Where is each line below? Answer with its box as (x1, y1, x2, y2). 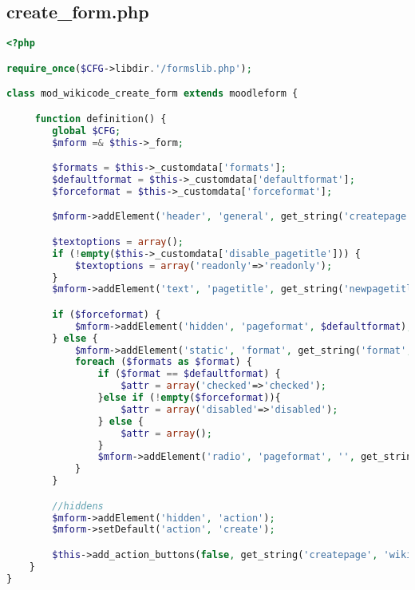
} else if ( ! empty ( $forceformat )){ (97, 392, 281, 404)
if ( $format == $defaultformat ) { (97, 368, 281, 380)
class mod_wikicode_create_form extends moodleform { (6, 88, 298, 100)
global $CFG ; (52, 125, 121, 137)
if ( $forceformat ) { (52, 308, 161, 320)
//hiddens (52, 500, 104, 512)
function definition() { (34, 113, 167, 125)
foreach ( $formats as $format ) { (74, 356, 252, 368)
